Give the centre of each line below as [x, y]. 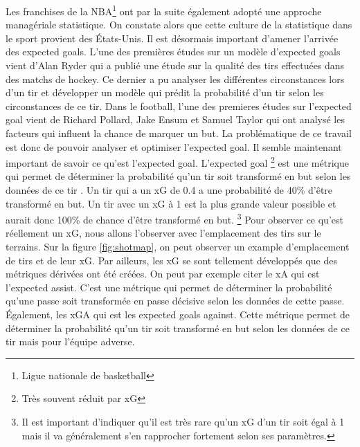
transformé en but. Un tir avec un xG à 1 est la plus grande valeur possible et [171, 203]
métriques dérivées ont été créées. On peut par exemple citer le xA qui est [163, 274]
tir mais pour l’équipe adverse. [70, 341]
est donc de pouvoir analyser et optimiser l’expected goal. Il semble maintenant [174, 146]
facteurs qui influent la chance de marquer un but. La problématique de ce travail [179, 133]
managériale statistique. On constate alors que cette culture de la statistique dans [179, 25]
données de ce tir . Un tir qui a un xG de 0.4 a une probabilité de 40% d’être [169, 190]
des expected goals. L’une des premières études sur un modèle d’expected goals [173, 52]
